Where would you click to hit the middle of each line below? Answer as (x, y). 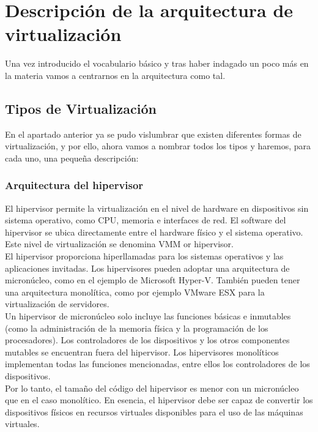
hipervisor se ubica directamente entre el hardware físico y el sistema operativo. (154, 232)
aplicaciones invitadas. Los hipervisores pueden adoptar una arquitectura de (147, 268)
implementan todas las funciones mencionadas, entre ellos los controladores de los (157, 364)
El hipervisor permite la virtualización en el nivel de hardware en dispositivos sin (157, 208)
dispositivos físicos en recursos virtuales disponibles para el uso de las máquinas (154, 412)
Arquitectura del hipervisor (74, 185)
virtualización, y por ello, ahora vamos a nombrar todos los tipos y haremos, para (158, 146)
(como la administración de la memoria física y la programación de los (137, 328)
